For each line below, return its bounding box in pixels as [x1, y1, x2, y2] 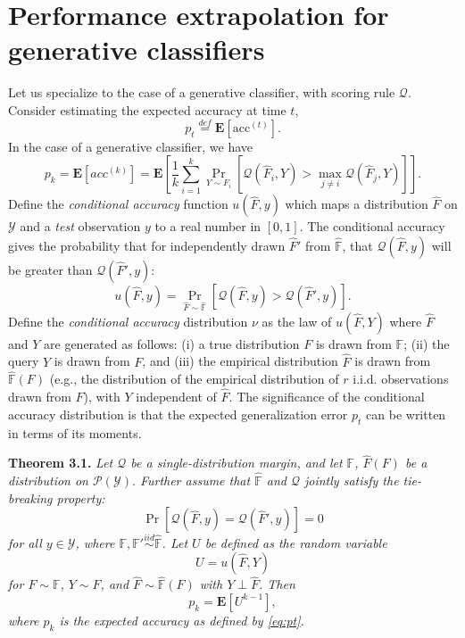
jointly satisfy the [303, 471, 399, 490]
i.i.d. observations [353, 369, 449, 388]
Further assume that [139, 471, 251, 490]
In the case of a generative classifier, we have [8, 137, 253, 155]
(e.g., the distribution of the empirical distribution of [49, 369, 339, 388]
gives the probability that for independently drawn [8, 236, 286, 254]
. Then [258, 575, 295, 593]
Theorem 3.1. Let [8, 453, 113, 472]
